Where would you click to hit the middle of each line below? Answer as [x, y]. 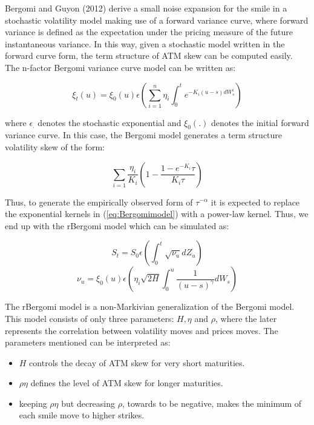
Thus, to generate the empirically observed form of [99, 202]
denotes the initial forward [260, 122]
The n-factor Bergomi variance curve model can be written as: [120, 67]
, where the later [246, 318]
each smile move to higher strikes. [82, 415]
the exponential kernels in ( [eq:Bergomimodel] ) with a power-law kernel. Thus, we [157, 214]
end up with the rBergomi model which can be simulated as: [117, 225]
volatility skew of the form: [55, 146]
